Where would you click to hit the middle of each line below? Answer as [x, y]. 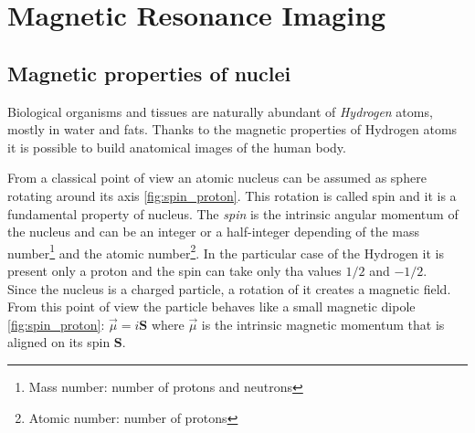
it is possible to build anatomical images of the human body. [177, 147]
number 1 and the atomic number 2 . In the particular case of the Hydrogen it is [226, 251]
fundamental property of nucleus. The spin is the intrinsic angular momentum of [233, 213]
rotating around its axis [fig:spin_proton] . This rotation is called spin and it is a [232, 195]
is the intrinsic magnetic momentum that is [323, 324]
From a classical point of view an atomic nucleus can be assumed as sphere [217, 178]
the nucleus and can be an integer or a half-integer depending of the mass [214, 232]
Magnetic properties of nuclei [149, 73]
